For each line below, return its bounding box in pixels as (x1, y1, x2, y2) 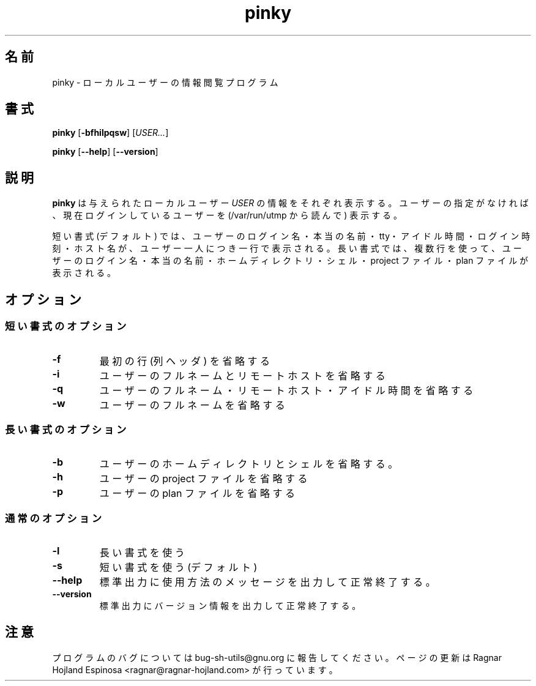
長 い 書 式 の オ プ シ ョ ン (5, 423, 127, 436)
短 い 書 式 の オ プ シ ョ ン (5, 320, 127, 333)
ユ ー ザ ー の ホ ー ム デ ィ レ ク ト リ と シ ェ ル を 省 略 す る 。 (99, 458, 398, 471)
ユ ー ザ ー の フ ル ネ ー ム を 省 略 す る (99, 398, 285, 411)
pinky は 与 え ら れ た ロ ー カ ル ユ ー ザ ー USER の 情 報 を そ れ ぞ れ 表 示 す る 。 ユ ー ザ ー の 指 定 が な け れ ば (52, 198, 529, 209)
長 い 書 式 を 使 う (99, 546, 185, 559)
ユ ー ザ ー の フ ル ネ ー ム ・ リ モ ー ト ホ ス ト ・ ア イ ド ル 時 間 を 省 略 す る (99, 384, 474, 397)
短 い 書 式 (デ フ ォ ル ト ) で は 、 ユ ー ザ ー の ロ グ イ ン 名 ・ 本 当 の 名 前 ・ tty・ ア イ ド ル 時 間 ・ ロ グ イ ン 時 (52, 231, 530, 242)
